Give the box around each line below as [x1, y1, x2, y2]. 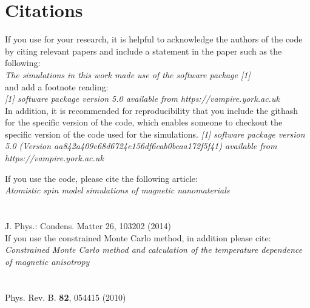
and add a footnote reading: [5, 80, 109, 93]
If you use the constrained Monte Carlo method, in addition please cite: [5, 231, 271, 244]
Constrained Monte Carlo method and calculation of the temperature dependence [5, 243, 303, 256]
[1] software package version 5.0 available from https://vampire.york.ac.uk [5, 92, 280, 105]
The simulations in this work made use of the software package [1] [5, 68, 251, 81]
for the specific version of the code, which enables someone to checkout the [5, 116, 283, 129]
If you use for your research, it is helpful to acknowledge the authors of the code [5, 33, 303, 45]
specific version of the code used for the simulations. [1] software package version [5, 127, 305, 140]
